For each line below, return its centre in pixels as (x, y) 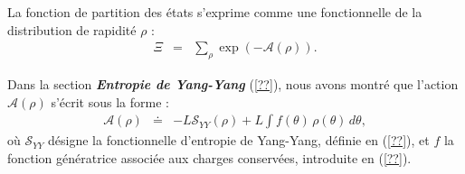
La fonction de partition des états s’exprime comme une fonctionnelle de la (215, 12)
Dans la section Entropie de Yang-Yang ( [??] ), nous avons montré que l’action (233, 84)
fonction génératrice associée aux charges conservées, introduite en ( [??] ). (209, 157)
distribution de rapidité (72, 29)
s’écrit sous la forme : (110, 101)
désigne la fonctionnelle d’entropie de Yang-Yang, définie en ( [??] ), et (239, 140)
